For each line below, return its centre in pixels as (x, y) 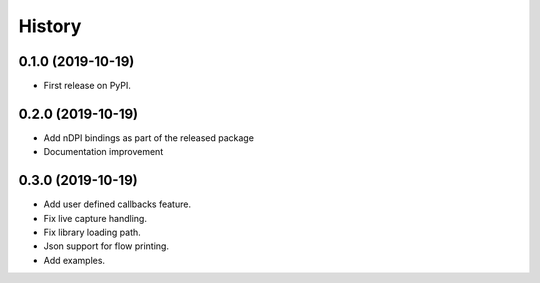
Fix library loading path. (92, 232)
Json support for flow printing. (106, 246)
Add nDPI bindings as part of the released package (149, 137)
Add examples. (74, 260)
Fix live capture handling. (95, 218)
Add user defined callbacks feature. (117, 204)
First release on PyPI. (87, 86)
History (50, 26)
